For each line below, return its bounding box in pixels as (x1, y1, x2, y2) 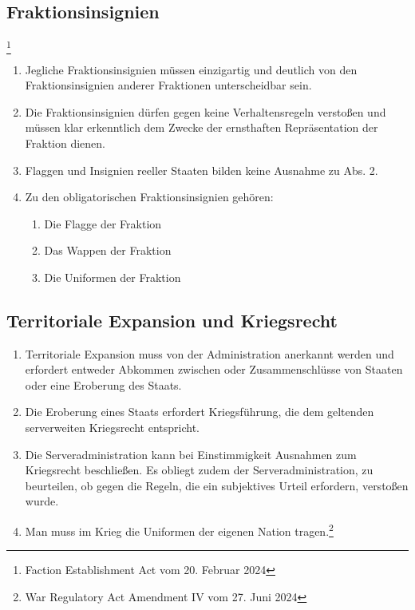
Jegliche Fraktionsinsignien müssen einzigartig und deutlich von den (25, 61, 358, 77)
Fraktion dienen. (25, 134, 106, 151)
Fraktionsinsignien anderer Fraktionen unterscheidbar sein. (25, 77, 312, 93)
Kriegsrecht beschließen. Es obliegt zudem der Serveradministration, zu (25, 461, 373, 478)
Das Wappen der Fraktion (44, 242, 172, 259)
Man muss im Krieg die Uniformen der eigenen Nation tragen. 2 (25, 521, 334, 539)
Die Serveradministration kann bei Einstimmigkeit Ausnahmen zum (25, 446, 357, 462)
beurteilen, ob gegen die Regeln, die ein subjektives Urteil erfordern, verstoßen (25, 477, 409, 493)
